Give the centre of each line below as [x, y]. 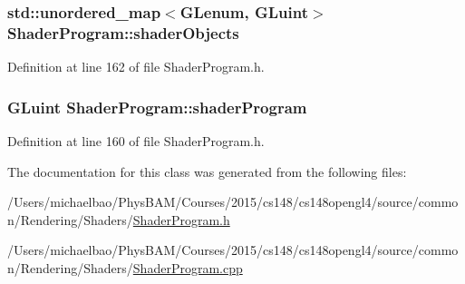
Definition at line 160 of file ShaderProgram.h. [136, 140]
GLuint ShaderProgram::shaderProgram [157, 107]
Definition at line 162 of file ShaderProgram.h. [136, 67]
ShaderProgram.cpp [188, 267]
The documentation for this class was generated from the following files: [207, 171]
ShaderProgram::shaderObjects [123, 32]
